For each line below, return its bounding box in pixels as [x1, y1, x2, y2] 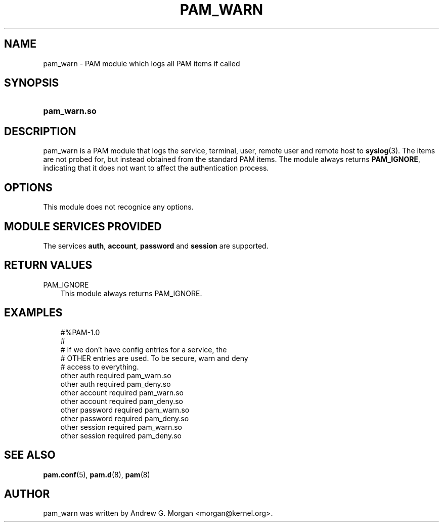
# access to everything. [60, 362, 139, 371]
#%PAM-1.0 [60, 328, 100, 337]
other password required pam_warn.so [60, 405, 190, 414]
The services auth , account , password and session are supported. [43, 241, 269, 250]
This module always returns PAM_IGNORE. [60, 289, 202, 298]
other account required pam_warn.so [60, 388, 184, 397]
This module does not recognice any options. [43, 203, 194, 212]
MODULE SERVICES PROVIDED [4, 220, 162, 233]
